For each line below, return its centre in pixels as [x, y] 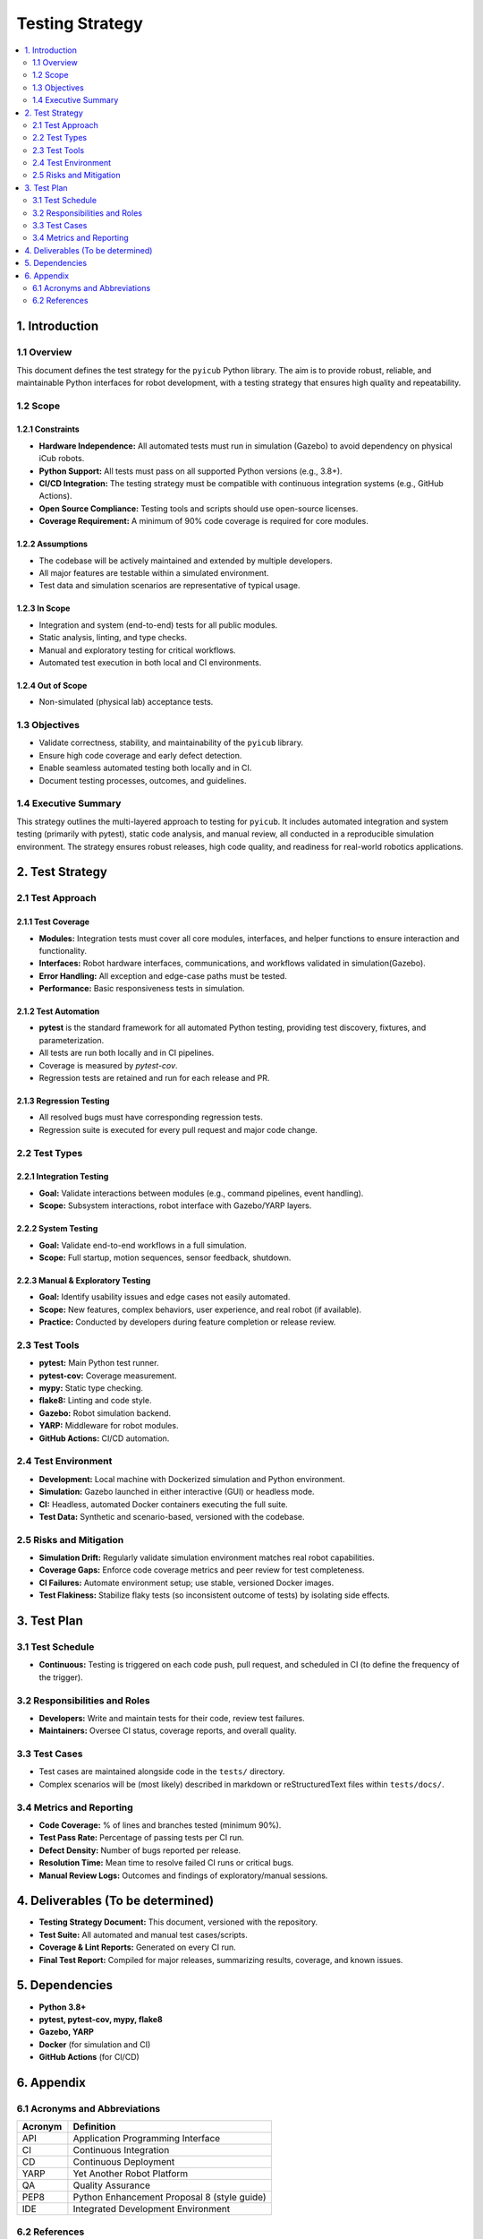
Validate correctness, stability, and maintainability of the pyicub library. [171, 742]
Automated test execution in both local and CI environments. [150, 662]
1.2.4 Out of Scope [52, 685]
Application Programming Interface [147, 2139]
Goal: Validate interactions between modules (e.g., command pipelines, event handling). [201, 1193]
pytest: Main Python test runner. [99, 1363]
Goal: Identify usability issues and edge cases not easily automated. [165, 1297]
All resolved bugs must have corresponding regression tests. [151, 1117]
